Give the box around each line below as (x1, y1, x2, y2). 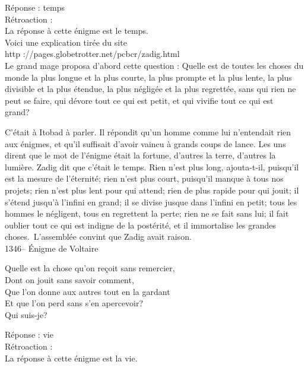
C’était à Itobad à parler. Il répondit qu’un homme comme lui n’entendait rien (5, 125, 291, 138)
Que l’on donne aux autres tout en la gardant (5, 285, 170, 297)
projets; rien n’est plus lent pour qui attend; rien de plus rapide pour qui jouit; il (5, 183, 299, 196)
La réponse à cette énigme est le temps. (5, 24, 148, 37)
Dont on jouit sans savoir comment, (5, 274, 134, 286)
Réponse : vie (5, 328, 53, 341)
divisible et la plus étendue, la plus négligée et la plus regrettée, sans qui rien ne (5, 83, 296, 95)
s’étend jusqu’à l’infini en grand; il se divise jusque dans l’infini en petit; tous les (5, 195, 297, 208)
